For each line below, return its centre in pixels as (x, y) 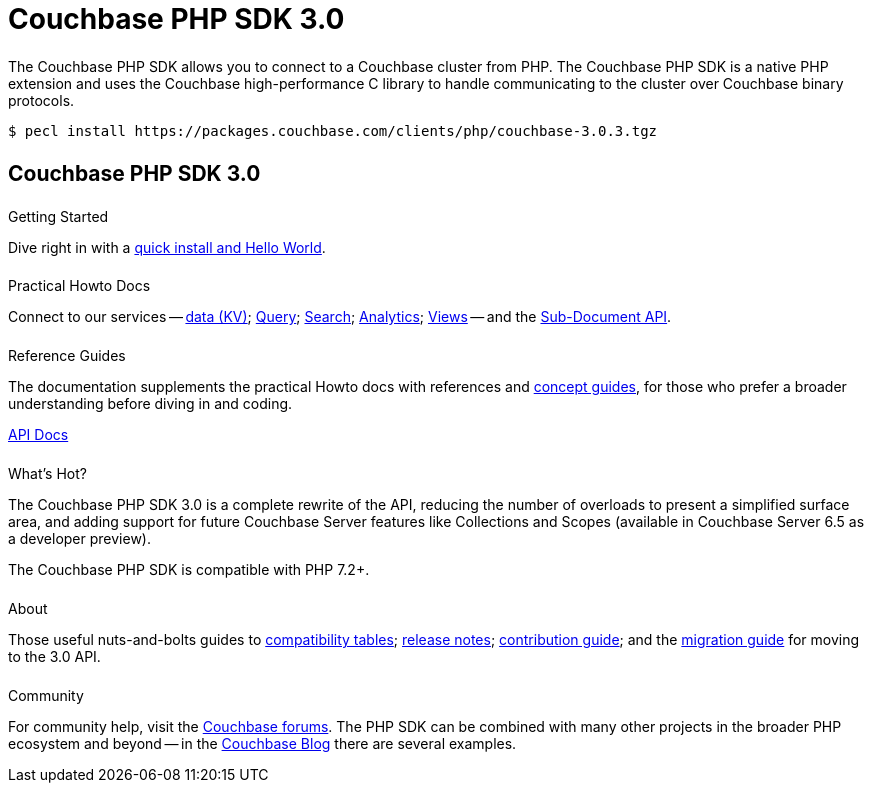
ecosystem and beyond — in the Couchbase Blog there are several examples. (262, 743)
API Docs (38, 435)
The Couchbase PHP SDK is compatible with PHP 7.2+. (189, 570)
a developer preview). (80, 539)
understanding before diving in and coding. (150, 404)
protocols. (41, 100)
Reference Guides (67, 356)
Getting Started (58, 216)
